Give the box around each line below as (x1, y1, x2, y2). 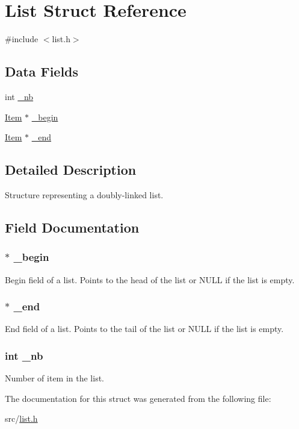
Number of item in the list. (5, 372, 105, 384)
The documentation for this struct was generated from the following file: (5, 392, 271, 404)
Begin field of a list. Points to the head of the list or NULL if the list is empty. (5, 273, 295, 286)
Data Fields (5, 62, 79, 81)
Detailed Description (5, 160, 137, 179)
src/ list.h (5, 412, 38, 425)
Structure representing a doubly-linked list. (5, 188, 164, 201)
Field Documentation (5, 218, 140, 236)
